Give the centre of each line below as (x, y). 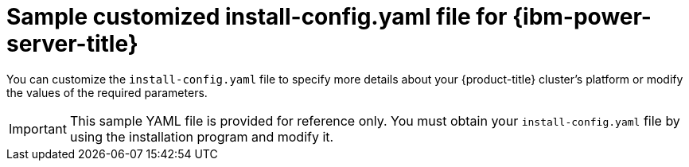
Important (38, 128)
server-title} (72, 44)
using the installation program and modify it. (202, 136)
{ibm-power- (582, 17)
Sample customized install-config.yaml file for (257, 17)
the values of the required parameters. (107, 92)
